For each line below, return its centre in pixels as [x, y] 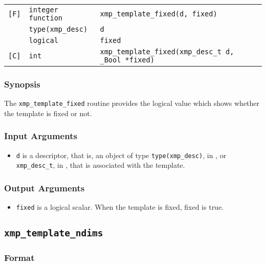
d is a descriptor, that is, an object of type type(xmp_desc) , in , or [121, 155]
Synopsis [22, 84]
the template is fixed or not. [48, 113]
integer [43, 10]
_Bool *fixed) [127, 60]
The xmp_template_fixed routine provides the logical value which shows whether [132, 103]
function [46, 18]
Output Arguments [45, 187]
